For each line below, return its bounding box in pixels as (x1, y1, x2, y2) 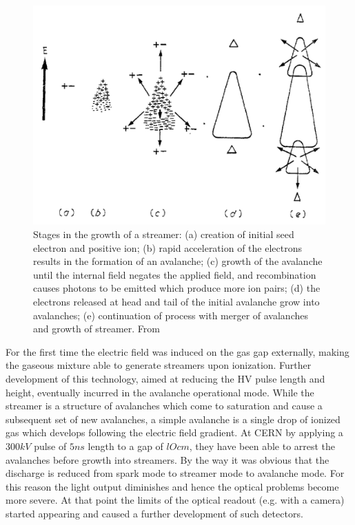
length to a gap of (88, 438, 163, 453)
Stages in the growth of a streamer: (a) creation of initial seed (33, 227, 294, 241)
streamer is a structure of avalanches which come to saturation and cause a (6, 398, 323, 413)
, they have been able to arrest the (189, 438, 336, 453)
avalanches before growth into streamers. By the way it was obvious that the (6, 452, 329, 467)
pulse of (34, 438, 67, 453)
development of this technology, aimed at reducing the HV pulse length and (6, 371, 325, 385)
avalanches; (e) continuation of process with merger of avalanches (33, 308, 308, 322)
